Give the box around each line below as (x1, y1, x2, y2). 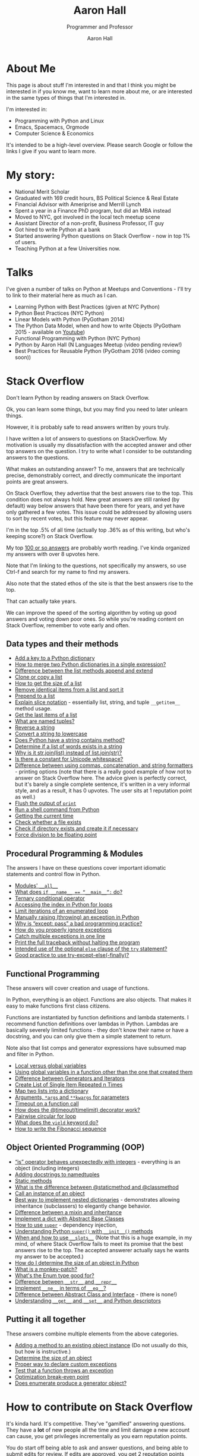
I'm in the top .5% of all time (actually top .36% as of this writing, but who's (6, 526, 190, 533)
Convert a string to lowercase (14, 730, 87, 737)
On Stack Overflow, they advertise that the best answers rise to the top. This (6, 489, 193, 497)
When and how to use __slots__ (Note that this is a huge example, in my (14, 1234, 192, 1241)
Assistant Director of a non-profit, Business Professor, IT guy (14, 219, 165, 226)
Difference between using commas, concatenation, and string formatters (14, 762, 193, 769)
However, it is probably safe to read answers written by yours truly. (6, 423, 170, 431)
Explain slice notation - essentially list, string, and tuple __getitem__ (14, 699, 181, 706)
